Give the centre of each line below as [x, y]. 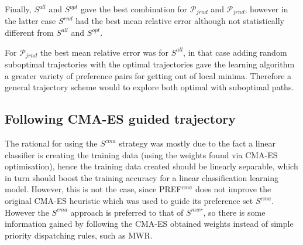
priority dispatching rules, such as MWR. [79, 235]
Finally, [18, 9]
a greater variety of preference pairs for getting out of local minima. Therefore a [148, 75]
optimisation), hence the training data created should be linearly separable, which [151, 166]
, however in [266, 9]
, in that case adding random [235, 52]
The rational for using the [51, 143]
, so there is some [234, 212]
